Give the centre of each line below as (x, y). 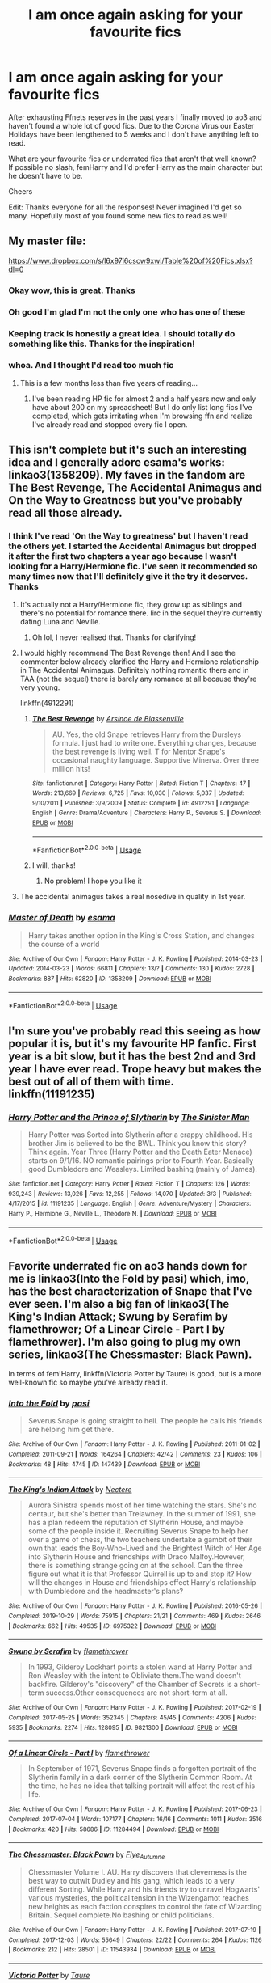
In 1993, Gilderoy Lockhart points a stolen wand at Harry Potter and (140, 1667)
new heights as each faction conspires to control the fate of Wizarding (145, 1907)
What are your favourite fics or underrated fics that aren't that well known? (132, 159)
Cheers (21, 191)
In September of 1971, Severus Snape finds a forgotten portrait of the (142, 1769)
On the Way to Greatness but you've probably (125, 500)
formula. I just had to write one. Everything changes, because (154, 742)
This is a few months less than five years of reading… (108, 383)
